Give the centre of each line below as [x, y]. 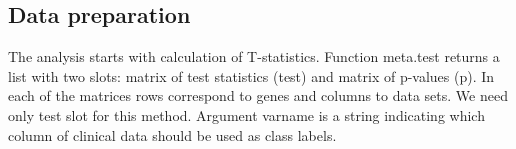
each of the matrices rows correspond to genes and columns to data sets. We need [258, 95]
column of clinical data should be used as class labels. [172, 134]
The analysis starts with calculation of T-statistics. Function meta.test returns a [254, 56]
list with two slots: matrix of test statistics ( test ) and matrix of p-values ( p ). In [251, 75]
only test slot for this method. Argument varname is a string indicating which [246, 114]
